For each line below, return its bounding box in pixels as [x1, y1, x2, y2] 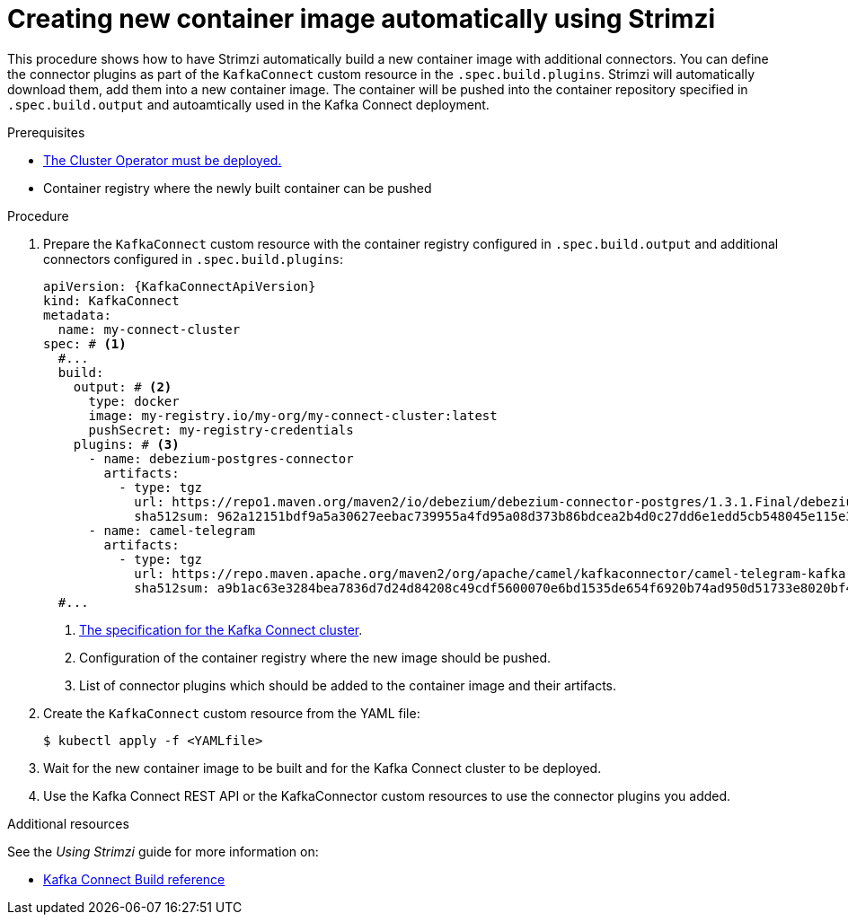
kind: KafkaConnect [43, 293, 180, 308]
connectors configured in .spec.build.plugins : [43, 250, 344, 267]
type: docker [88, 393, 180, 408]
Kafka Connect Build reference [43, 871, 225, 887]
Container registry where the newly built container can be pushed [43, 180, 432, 196]
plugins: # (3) [73, 436, 180, 452]
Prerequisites [7, 124, 85, 140]
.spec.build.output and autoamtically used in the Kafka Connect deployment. [7, 96, 490, 112]
